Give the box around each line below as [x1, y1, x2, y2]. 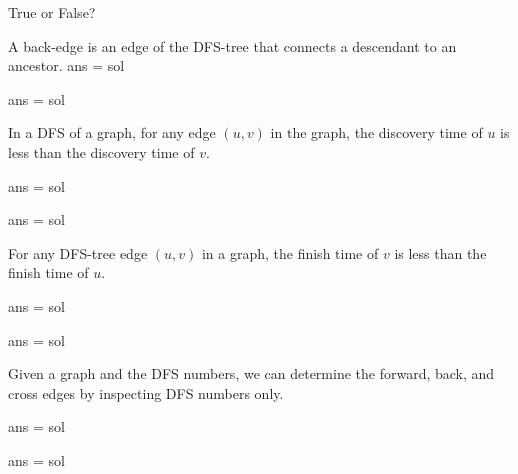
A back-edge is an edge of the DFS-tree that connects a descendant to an [8, 35, 457, 56]
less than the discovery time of [8, 141, 195, 162]
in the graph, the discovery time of [270, 122, 483, 143]
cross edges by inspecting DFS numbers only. [8, 382, 284, 403]
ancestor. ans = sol [8, 55, 125, 76]
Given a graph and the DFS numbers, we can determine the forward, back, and [8, 363, 495, 384]
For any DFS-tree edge [8, 242, 148, 263]
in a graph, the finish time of [201, 242, 379, 263]
